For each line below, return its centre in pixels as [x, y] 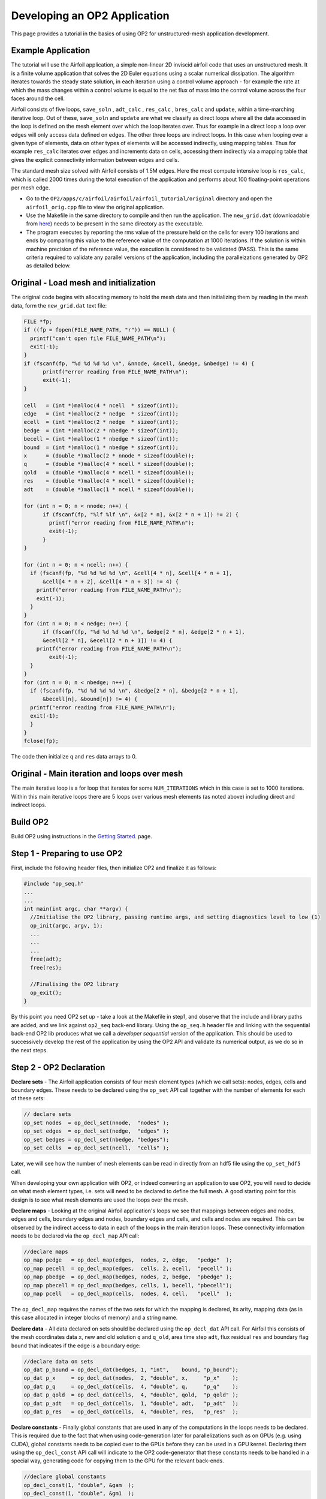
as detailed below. [49, 266]
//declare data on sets [59, 1361]
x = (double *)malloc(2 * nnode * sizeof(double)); [109, 455]
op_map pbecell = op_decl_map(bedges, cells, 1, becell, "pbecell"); [128, 1285]
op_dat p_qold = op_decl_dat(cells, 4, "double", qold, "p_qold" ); [131, 1395]
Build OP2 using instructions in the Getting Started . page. [81, 836]
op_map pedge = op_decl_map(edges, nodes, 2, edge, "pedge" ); [128, 1260]
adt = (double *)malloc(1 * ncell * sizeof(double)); [109, 489]
